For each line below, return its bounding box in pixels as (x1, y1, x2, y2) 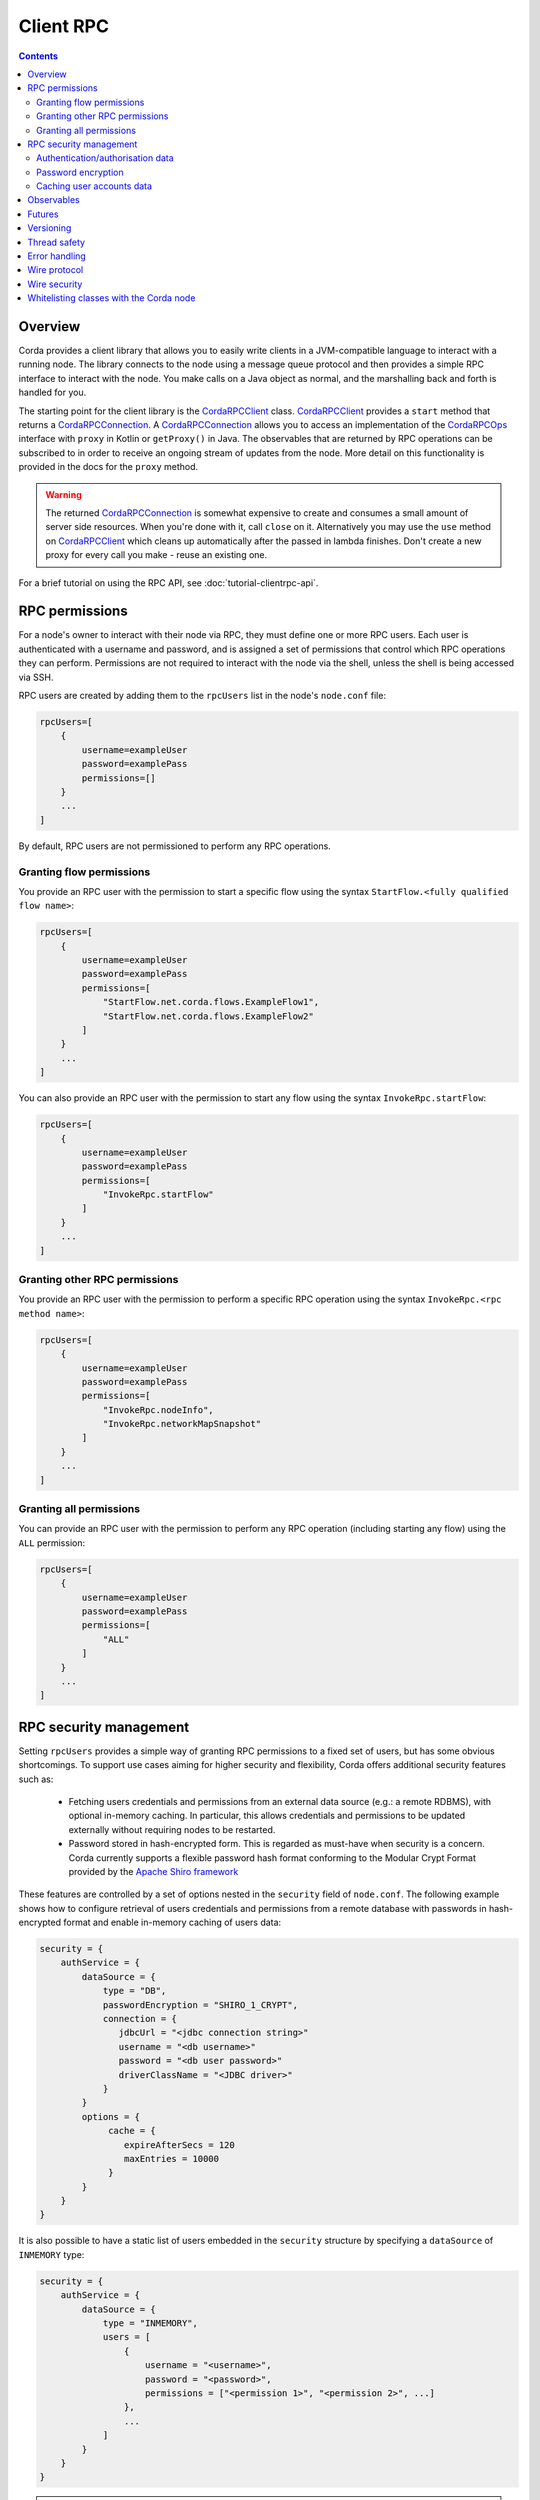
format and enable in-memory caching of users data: (63, 1916, 282, 1929)
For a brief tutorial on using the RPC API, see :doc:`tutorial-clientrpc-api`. (18, 576, 319, 589)
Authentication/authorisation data (36, 152, 174, 164)
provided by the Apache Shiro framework (68, 1865, 239, 1877)
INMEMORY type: (18, 2248, 85, 2260)
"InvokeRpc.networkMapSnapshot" (102, 1418, 262, 1430)
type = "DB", (102, 1985, 167, 1997)
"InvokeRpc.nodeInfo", (102, 1404, 214, 1415)
